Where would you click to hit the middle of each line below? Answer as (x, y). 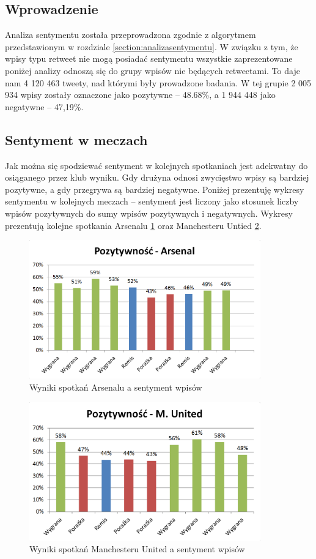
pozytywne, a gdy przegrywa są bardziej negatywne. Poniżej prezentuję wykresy (155, 189)
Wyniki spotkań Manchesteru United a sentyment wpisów (137, 549)
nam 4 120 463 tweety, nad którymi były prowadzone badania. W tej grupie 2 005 (158, 82)
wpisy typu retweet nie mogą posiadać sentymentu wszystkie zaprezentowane (149, 58)
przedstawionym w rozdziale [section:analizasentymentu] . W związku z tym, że (152, 46)
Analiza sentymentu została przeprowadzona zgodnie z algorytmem (130, 35)
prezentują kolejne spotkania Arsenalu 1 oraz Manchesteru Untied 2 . (133, 225)
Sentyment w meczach (76, 139)
